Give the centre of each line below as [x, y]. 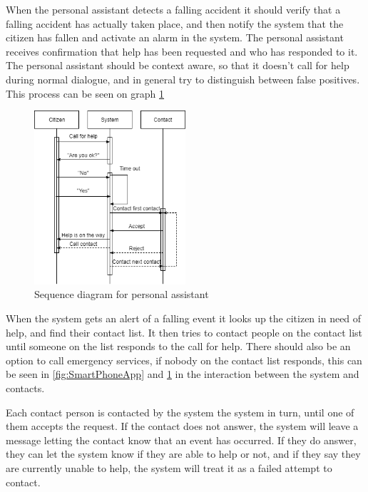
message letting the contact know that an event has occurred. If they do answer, [181, 440]
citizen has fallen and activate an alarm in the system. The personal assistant [175, 37]
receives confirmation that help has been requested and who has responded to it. [182, 51]
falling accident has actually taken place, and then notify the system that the [175, 23]
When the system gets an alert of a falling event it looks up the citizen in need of [184, 318]
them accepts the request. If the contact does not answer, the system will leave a [182, 426]
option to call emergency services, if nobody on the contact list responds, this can [184, 360]
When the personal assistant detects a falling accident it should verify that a [173, 9]
